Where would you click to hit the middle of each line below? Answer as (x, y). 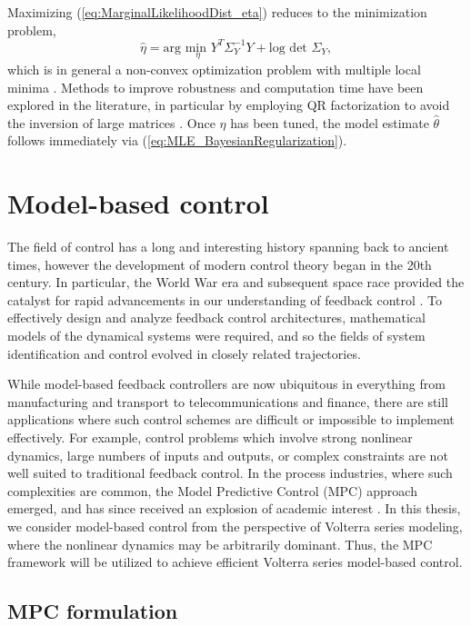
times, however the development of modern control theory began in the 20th (220, 264)
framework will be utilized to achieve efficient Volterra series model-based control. (235, 562)
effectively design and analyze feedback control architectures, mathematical (216, 318)
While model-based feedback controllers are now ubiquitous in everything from (226, 384)
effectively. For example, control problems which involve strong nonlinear (210, 437)
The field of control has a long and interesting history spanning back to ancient (228, 246)
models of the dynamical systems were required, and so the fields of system (216, 335)
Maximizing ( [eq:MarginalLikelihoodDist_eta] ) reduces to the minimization (217, 12)
